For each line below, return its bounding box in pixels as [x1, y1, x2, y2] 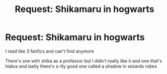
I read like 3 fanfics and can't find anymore [5, 48, 94, 54]
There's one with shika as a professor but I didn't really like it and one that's [5, 57, 162, 63]
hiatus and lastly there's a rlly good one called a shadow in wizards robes [5, 63, 157, 69]
